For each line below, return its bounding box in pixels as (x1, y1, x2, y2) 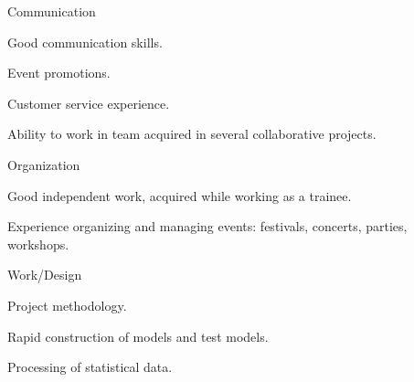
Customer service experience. (7, 93, 170, 112)
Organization (7, 154, 80, 174)
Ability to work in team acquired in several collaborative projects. (7, 124, 377, 143)
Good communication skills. (7, 32, 163, 51)
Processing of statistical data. (7, 357, 173, 377)
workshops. (7, 234, 69, 253)
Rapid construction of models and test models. (7, 326, 269, 345)
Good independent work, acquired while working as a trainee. (7, 186, 352, 205)
